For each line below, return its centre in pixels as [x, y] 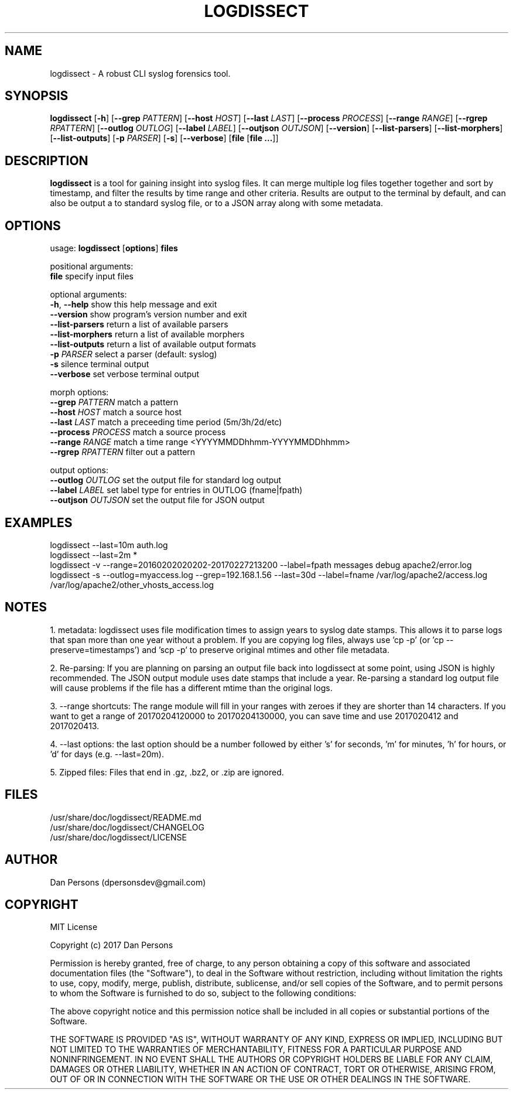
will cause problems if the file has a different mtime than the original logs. [191, 688]
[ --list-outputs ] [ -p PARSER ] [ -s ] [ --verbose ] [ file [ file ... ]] [164, 138]
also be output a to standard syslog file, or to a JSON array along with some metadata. [217, 203]
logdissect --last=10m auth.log [109, 545]
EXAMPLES [39, 522]
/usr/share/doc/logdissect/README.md [126, 817]
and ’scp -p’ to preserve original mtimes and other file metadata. [266, 649]
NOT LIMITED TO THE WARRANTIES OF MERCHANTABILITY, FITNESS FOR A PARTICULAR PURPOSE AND [256, 1049]
